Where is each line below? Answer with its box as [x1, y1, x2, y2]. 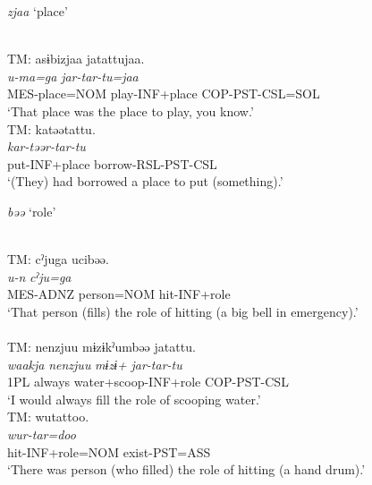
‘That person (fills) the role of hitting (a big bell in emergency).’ [7, 302, 359, 320]
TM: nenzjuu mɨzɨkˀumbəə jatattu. [7, 337, 196, 356]
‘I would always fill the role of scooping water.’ [7, 389, 261, 408]
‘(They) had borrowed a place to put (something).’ [7, 172, 283, 191]
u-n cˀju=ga [7, 267, 72, 285]
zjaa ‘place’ [7, 2, 68, 20]
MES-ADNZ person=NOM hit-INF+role [7, 285, 231, 303]
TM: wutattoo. [7, 407, 89, 426]
